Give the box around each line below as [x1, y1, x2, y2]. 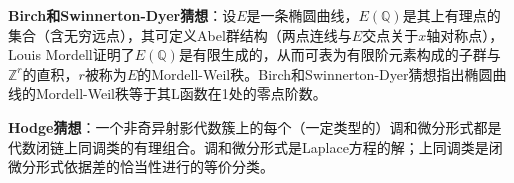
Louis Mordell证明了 [8, 44, 135, 65]
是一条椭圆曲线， [246, 5, 359, 25]
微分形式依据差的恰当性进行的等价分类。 [8, 156, 274, 177]
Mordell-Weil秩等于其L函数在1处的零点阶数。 [35, 83, 327, 104]
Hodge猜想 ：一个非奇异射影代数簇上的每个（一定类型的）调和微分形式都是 [8, 116, 502, 137]
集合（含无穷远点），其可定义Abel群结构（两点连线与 [8, 24, 352, 45]
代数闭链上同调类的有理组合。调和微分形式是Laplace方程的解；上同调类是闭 [8, 136, 503, 157]
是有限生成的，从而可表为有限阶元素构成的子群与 [178, 44, 501, 65]
